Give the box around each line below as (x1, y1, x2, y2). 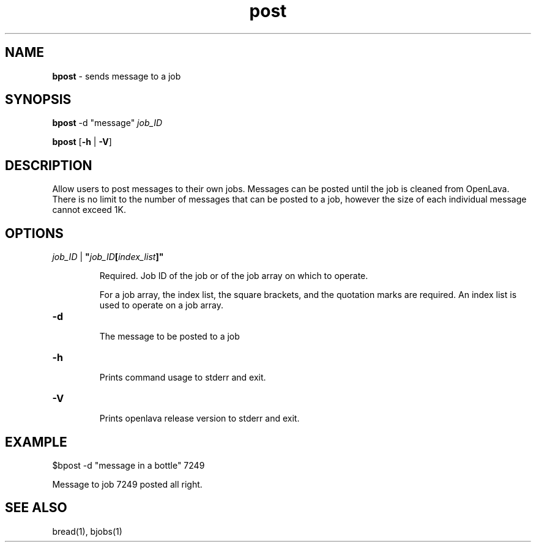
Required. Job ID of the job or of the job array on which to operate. (99, 270, 368, 281)
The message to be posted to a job (99, 331, 240, 342)
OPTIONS (5, 225, 64, 241)
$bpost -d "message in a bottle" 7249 (52, 460, 205, 471)
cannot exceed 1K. (52, 204, 126, 215)
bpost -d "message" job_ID (52, 117, 163, 128)
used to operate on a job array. (99, 300, 223, 311)
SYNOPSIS (5, 92, 72, 108)
